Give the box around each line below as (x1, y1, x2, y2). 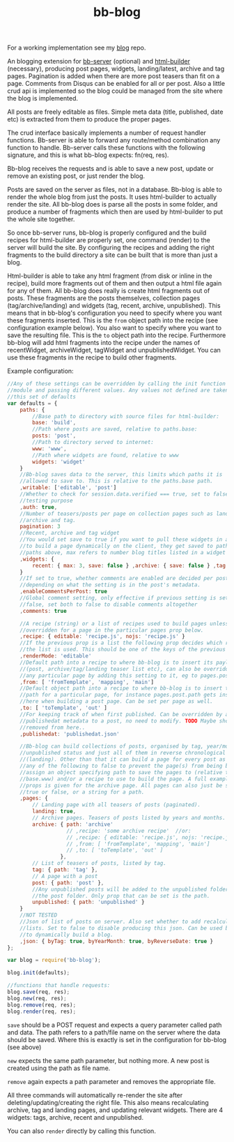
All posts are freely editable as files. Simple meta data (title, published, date (7, 107, 224, 116)
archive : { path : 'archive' (32, 821, 114, 828)
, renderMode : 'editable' (19, 653, 92, 660)
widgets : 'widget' (32, 458, 86, 465)
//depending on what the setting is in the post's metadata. (19, 581, 201, 588)
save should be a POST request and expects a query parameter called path (7, 1021, 222, 1029)
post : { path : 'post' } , (32, 879, 104, 887)
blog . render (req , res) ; (7, 1008, 77, 1015)
